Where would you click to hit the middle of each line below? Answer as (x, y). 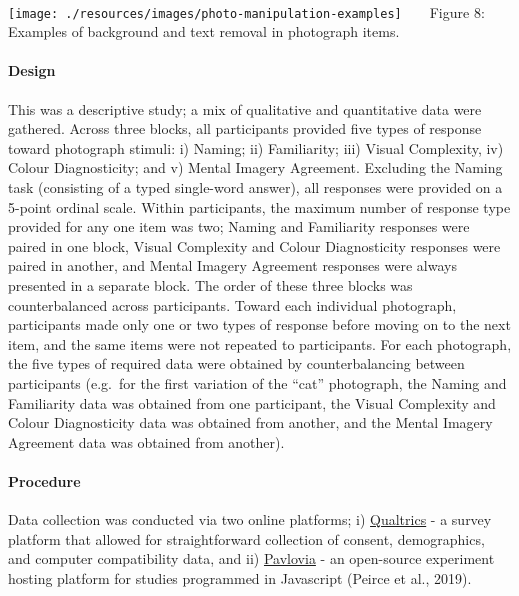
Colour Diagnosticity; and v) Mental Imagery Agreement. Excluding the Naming (255, 167)
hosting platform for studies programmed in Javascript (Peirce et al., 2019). (240, 577)
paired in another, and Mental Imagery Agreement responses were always (232, 265)
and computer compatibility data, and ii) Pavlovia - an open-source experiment (251, 558)
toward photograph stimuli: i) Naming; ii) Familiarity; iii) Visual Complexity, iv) (256, 147)
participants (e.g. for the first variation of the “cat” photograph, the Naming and (257, 382)
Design (32, 70)
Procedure (44, 480)
